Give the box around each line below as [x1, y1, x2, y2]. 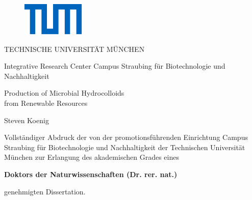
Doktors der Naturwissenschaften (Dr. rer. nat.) [4, 168, 178, 179]
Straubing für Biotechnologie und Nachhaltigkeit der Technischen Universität [4, 141, 245, 152]
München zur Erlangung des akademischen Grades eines [4, 152, 179, 162]
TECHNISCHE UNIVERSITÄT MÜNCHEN [4, 43, 145, 54]
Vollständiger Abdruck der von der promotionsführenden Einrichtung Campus [4, 132, 248, 142]
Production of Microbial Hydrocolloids [4, 88, 124, 98]
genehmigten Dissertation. [4, 186, 86, 196]
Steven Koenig [4, 115, 49, 125]
